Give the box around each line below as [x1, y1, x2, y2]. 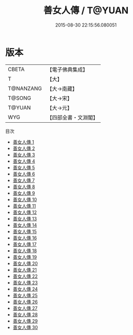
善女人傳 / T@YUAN [43, 5, 129, 16]
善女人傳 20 [12, 260, 38, 266]
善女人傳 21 [12, 266, 37, 273]
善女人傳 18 [12, 248, 37, 254]
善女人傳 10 [12, 196, 37, 203]
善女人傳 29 [12, 318, 38, 324]
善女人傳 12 [12, 209, 37, 215]
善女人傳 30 [12, 324, 38, 330]
